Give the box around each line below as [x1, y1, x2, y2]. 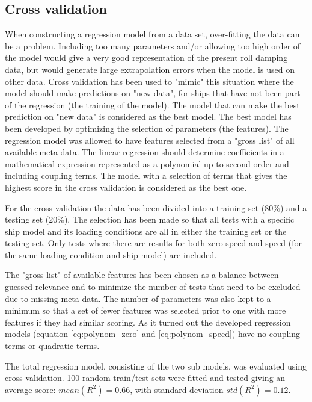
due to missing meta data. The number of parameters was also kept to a [5, 292, 271, 305]
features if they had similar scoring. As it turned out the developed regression [5, 315, 291, 328]
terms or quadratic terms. [5, 339, 100, 352]
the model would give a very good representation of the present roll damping [5, 51, 288, 64]
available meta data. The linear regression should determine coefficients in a [5, 146, 284, 158]
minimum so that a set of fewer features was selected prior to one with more [5, 304, 286, 317]
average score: [5, 383, 56, 395]
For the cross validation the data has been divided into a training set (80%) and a [5, 201, 307, 214]
